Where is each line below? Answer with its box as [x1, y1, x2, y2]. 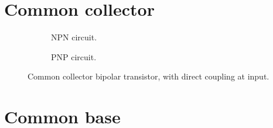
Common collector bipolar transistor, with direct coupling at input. [28, 70, 269, 82]
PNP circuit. [51, 50, 97, 63]
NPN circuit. [51, 31, 97, 43]
